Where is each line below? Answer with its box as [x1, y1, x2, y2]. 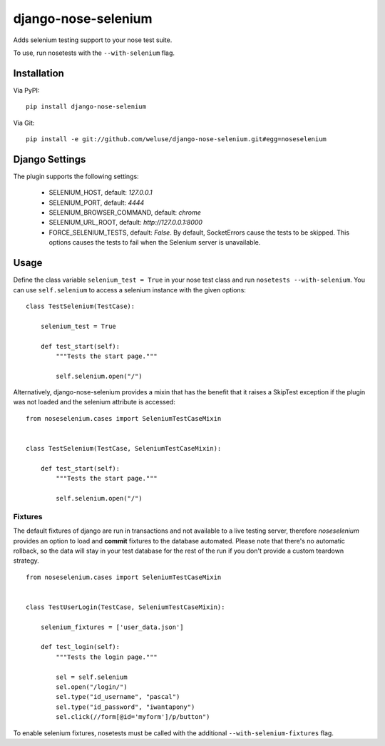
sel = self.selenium [56, 673, 128, 681]
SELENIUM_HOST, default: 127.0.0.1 [48, 188, 153, 197]
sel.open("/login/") [56, 683, 128, 691]
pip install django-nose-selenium [26, 103, 146, 111]
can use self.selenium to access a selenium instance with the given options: [13, 285, 246, 294]
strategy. [13, 556, 39, 565]
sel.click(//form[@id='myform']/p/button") [56, 713, 210, 721]
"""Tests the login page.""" [56, 653, 158, 661]
